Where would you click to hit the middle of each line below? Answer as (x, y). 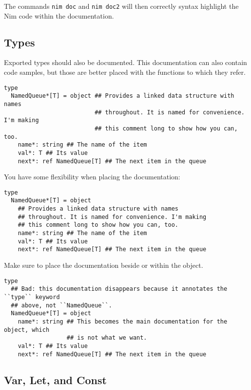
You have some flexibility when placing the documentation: (92, 177)
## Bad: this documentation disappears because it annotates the (119, 289)
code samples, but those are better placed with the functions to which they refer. (125, 72)
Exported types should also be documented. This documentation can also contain (125, 62)
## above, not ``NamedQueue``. (61, 305)
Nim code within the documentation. (59, 15)
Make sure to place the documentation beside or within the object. (104, 265)
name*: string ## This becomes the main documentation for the (123, 321)
